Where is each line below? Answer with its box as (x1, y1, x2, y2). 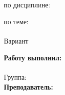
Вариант (4, 36, 28, 46)
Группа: (4, 71, 27, 82)
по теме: (4, 16, 29, 26)
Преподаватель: (4, 81, 53, 92)
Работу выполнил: (4, 52, 62, 62)
